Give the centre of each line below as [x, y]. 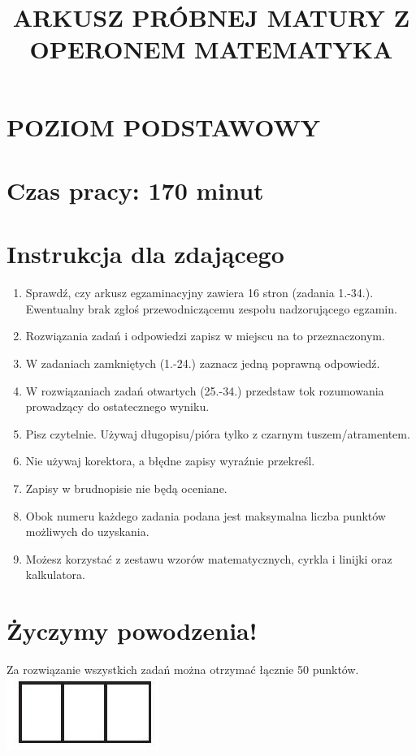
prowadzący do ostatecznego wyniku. [117, 406]
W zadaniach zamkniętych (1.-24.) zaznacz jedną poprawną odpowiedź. [203, 363]
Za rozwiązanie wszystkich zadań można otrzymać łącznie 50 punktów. [183, 670]
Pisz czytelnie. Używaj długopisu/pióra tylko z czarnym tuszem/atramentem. [218, 433]
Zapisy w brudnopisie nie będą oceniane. [126, 488]
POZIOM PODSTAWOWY [164, 126]
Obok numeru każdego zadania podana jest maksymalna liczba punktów [206, 515]
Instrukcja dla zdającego [145, 254]
